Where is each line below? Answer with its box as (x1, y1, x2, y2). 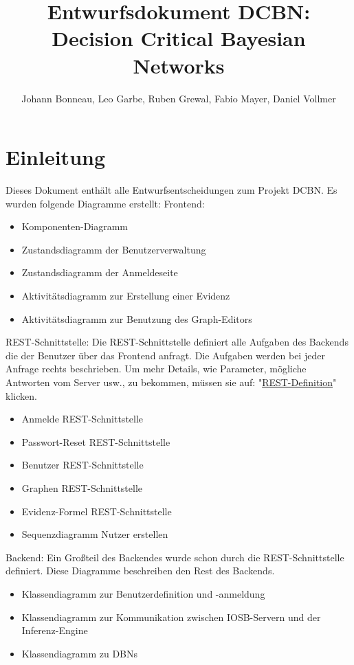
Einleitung (5, 143, 106, 171)
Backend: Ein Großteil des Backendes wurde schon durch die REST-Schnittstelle (5, 550, 344, 564)
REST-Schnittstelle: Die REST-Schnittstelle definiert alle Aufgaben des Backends (5, 335, 349, 349)
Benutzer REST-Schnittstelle (21, 458, 144, 472)
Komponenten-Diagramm (21, 219, 129, 234)
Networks (133, 51, 225, 79)
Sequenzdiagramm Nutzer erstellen (21, 527, 168, 541)
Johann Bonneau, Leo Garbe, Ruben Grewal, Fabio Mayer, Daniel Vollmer (21, 91, 336, 105)
